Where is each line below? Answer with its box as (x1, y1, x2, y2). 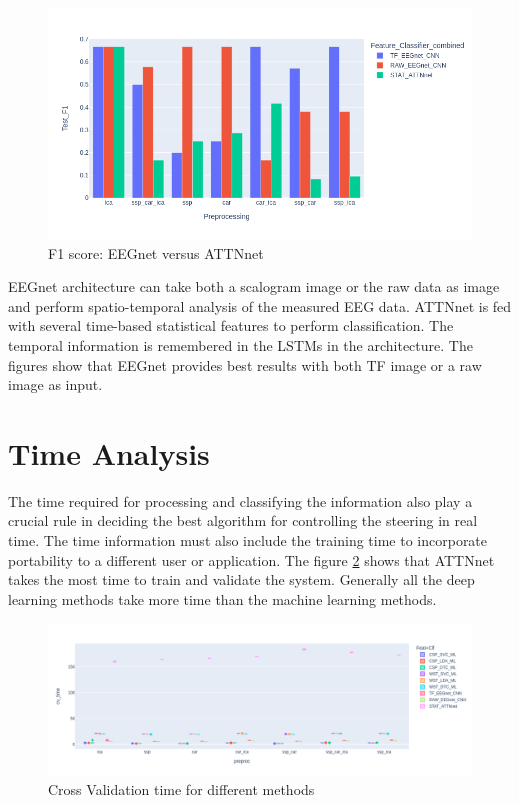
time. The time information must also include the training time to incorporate (8, 530, 488, 551)
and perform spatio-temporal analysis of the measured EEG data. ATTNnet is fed (8, 295, 512, 316)
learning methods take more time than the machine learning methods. (8, 588, 437, 609)
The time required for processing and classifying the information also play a (8, 490, 473, 511)
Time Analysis (8, 432, 210, 473)
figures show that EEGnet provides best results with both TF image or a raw (8, 354, 482, 375)
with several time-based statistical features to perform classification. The (8, 315, 454, 336)
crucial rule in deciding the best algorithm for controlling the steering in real (8, 510, 478, 531)
